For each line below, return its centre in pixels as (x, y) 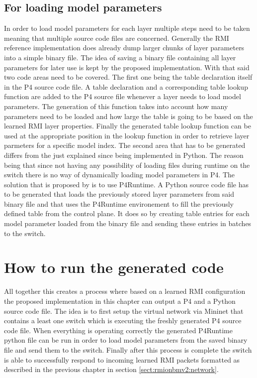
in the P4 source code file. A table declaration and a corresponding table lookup (126, 86)
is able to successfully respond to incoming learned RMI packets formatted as (122, 359)
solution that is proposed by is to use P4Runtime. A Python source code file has (126, 184)
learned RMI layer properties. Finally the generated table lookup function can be (128, 126)
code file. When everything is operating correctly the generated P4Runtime (118, 330)
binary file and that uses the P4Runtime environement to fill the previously (119, 203)
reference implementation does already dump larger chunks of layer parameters (124, 48)
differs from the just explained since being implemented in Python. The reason (124, 155)
